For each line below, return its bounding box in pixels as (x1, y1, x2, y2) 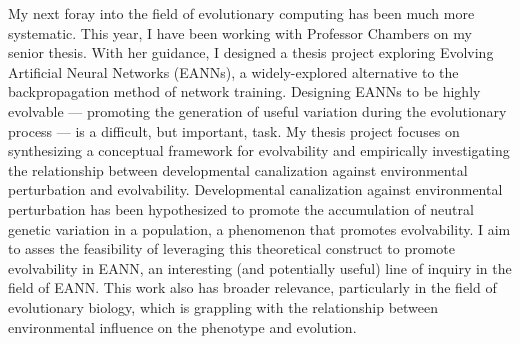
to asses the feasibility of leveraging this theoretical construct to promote (8, 238, 456, 259)
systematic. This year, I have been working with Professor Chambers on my (8, 22, 472, 43)
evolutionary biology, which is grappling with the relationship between (8, 296, 439, 317)
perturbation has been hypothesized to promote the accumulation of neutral (8, 198, 474, 219)
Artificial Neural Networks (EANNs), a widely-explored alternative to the (8, 61, 459, 82)
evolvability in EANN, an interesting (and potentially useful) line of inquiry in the (8, 257, 512, 278)
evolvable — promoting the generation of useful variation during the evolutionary (8, 100, 507, 121)
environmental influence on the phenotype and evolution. (8, 316, 357, 337)
